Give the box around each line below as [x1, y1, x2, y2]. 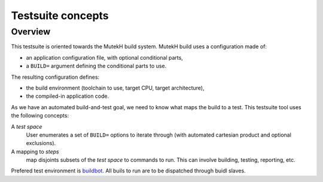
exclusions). [26, 140, 56, 147]
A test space [11, 123, 42, 130]
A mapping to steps [11, 148, 59, 155]
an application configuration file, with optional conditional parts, [26, 54, 184, 61]
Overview [11, 26, 51, 37]
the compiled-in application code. [26, 92, 109, 100]
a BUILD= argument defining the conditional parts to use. [26, 63, 167, 70]
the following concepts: [11, 112, 69, 119]
